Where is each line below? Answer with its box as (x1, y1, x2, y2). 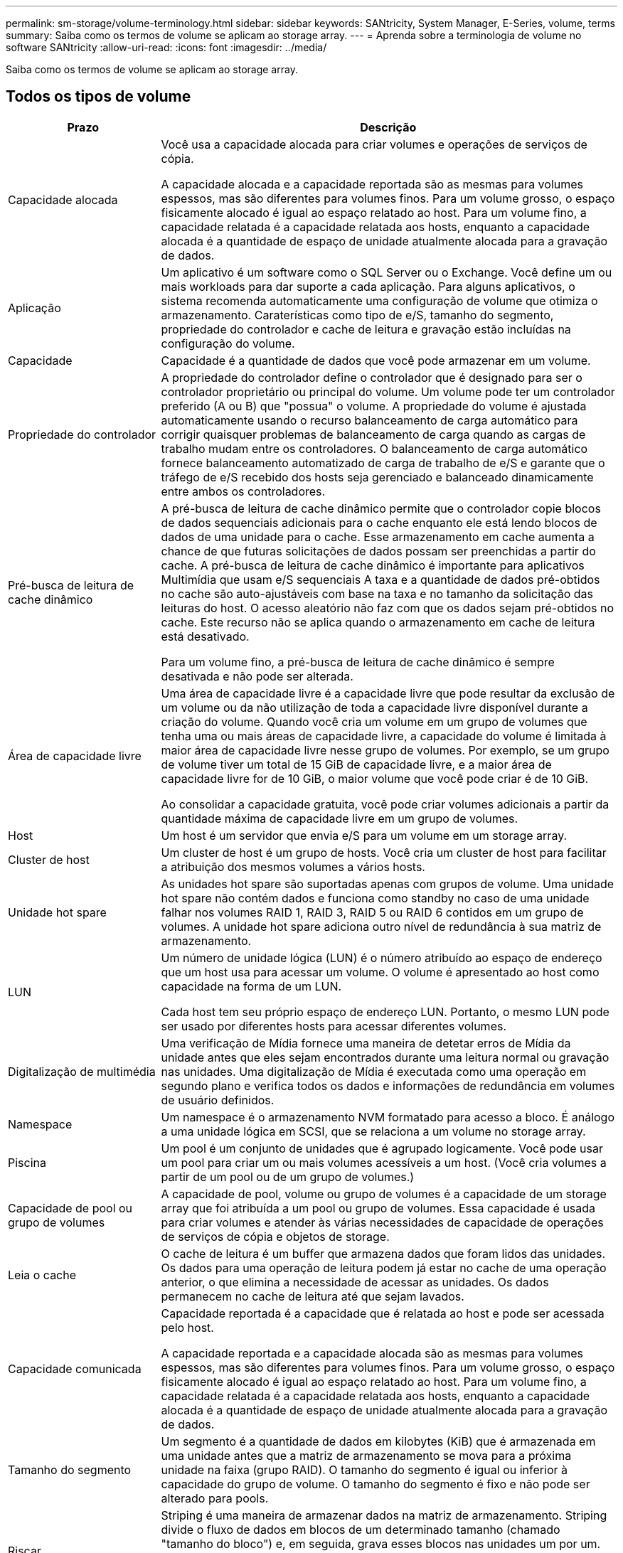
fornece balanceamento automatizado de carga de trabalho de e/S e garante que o (161, 455, 605, 470)
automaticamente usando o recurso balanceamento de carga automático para (161, 412, 578, 427)
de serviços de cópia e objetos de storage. (161, 1229, 390, 1244)
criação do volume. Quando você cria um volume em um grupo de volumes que (161, 714, 587, 729)
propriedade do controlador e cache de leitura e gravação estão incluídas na (161, 321, 571, 336)
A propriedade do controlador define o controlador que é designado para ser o (161, 370, 582, 385)
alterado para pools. (161, 1490, 269, 1505)
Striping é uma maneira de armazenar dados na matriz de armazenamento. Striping (161, 1507, 607, 1522)
